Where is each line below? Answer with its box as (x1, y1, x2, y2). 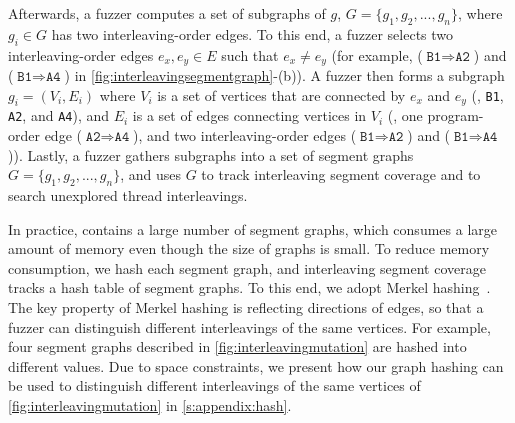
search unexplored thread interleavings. (8, 185, 248, 206)
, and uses (120, 164, 182, 185)
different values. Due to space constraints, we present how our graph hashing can (8, 355, 504, 376)
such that (221, 44, 279, 65)
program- (427, 105, 484, 126)
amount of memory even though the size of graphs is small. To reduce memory (8, 238, 490, 259)
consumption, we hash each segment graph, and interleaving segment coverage (8, 257, 486, 278)
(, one (387, 105, 423, 126)
